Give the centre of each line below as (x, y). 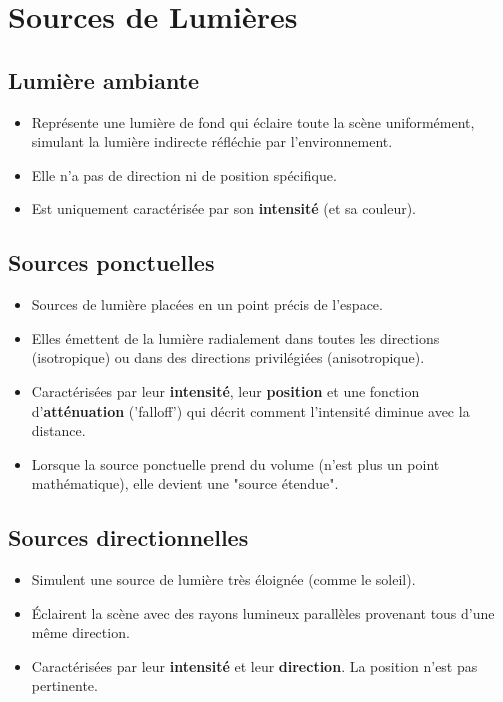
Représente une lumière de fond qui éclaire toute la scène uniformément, (253, 121)
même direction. (80, 632)
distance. (58, 430)
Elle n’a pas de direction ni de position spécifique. (184, 174)
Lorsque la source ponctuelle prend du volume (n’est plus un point (235, 463)
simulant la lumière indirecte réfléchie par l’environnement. (212, 141)
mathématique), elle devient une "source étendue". (185, 483)
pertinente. (64, 685)
